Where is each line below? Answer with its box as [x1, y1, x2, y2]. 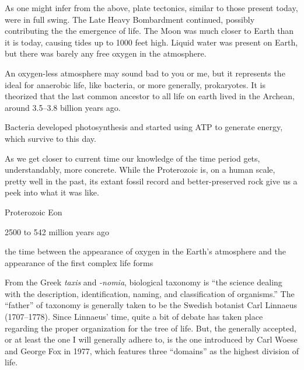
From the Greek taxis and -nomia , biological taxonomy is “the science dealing [5, 276, 282, 288]
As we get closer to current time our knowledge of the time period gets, [5, 152, 260, 164]
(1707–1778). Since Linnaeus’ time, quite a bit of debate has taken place [5, 310, 263, 323]
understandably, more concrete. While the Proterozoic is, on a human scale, [5, 163, 275, 176]
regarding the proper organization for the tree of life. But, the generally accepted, [5, 322, 296, 334]
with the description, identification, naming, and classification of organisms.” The [5, 287, 295, 299]
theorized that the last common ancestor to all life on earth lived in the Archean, [5, 90, 295, 102]
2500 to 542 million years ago [5, 225, 109, 238]
